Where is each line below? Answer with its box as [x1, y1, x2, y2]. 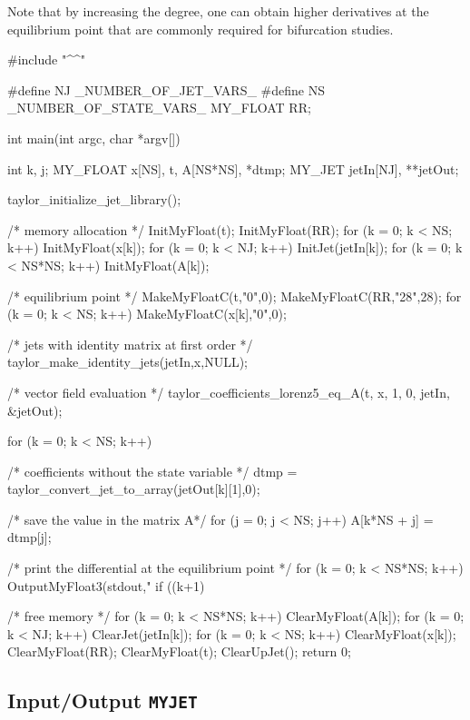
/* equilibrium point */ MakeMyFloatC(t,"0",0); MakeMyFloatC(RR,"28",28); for [7, 286, 462, 305]
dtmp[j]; [7, 528, 52, 547]
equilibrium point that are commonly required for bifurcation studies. [7, 19, 394, 38]
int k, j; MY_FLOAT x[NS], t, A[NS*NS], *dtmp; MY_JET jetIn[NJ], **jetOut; [7, 159, 459, 178]
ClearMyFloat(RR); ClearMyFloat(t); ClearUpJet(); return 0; [7, 642, 351, 661]
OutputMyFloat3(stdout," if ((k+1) [7, 576, 205, 595]
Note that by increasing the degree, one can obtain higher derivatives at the [7, 2, 429, 20]
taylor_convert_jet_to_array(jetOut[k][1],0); [7, 479, 260, 498]
